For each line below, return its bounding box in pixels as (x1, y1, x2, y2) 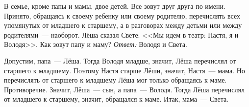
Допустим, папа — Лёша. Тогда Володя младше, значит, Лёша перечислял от (4, 55, 236, 65)
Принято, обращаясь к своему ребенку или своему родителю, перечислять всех (4, 10, 240, 21)
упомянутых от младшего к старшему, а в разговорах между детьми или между (4, 20, 242, 30)
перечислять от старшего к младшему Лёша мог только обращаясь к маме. (4, 75, 227, 85)
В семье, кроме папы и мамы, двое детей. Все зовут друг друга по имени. (4, 1, 225, 11)
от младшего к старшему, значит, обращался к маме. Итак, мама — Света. (4, 94, 229, 104)
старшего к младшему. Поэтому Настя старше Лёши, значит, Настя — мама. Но (4, 65, 245, 75)
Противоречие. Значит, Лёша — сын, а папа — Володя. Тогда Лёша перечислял (4, 84, 245, 94)
